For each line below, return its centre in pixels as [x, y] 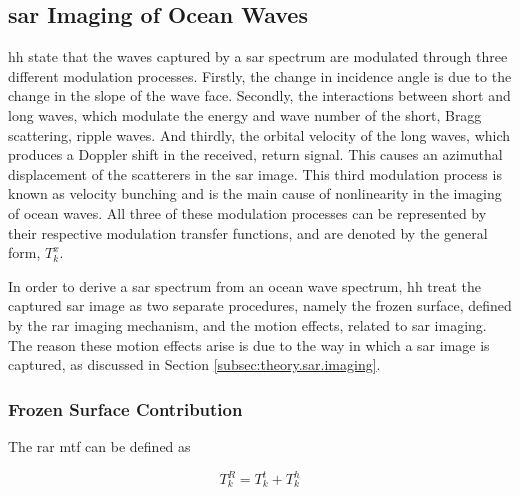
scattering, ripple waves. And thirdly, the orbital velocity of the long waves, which [259, 134]
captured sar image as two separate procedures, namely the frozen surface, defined [260, 305]
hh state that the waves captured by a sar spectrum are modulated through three [258, 56]
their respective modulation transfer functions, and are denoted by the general [248, 232]
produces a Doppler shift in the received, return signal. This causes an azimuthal [255, 154]
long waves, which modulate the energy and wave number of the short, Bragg [245, 114]
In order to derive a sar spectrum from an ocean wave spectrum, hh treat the [245, 285]
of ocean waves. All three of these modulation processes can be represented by [247, 212]
